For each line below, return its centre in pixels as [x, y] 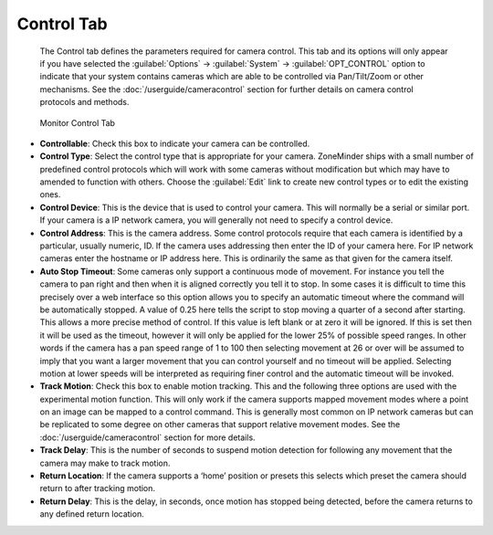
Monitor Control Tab [78, 122]
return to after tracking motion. [97, 488]
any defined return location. [92, 514]
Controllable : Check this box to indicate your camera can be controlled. [175, 143]
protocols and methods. [84, 102]
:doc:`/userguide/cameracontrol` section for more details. [147, 437]
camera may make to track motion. [105, 463]
